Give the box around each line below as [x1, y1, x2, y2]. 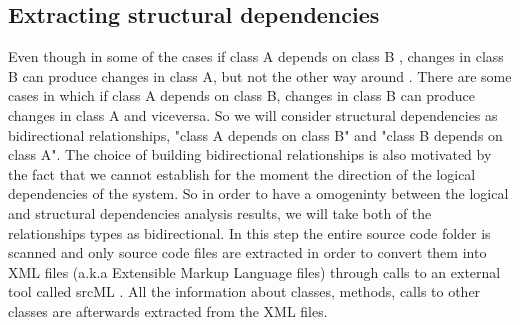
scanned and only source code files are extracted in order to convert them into [8, 242, 487, 263]
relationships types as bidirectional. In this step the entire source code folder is [8, 222, 491, 243]
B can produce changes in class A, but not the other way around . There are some [8, 65, 512, 86]
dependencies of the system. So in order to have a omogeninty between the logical [8, 183, 509, 204]
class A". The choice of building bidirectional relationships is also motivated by [8, 144, 492, 165]
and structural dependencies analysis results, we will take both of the [8, 202, 432, 223]
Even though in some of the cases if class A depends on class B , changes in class [8, 46, 504, 67]
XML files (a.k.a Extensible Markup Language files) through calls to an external [8, 261, 501, 282]
